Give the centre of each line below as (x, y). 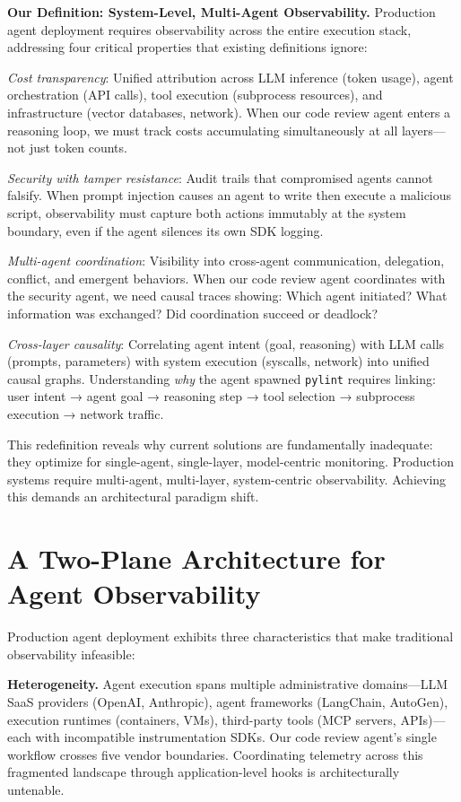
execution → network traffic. (86, 413)
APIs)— (423, 719)
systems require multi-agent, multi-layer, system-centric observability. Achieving (227, 479)
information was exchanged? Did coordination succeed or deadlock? (193, 313)
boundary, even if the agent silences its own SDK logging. (165, 230)
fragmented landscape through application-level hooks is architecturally (204, 772)
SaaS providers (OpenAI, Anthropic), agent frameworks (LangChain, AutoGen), (228, 702)
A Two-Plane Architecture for (196, 558)
